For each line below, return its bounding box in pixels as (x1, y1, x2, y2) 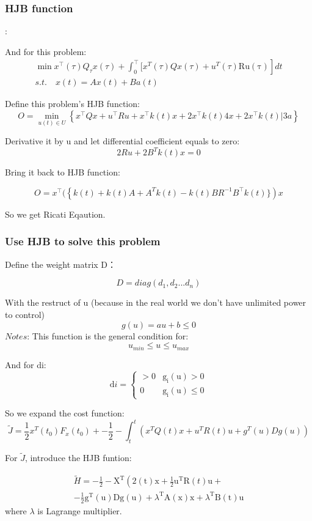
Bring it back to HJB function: (5, 166, 120, 179)
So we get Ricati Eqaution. (5, 207, 106, 220)
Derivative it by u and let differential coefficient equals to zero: (5, 135, 240, 147)
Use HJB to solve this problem (5, 234, 161, 249)
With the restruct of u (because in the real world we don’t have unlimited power (5, 296, 307, 309)
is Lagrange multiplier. (37, 504, 122, 517)
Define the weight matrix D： (5, 257, 117, 270)
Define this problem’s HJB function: (5, 97, 140, 110)
